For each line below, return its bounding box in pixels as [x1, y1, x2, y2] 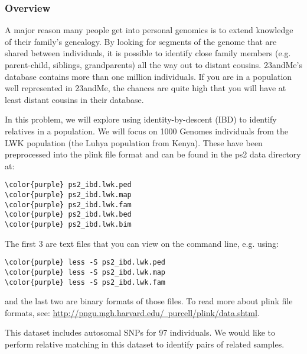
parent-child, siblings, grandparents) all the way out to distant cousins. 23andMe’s [5, 59, 302, 70]
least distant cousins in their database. [5, 93, 144, 105]
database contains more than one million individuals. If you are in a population [5, 70, 292, 82]
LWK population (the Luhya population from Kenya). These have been [5, 136, 263, 149]
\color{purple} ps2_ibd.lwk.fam [5, 200, 132, 209]
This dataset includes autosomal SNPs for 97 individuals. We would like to [5, 326, 276, 339]
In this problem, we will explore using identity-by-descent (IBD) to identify [5, 113, 277, 125]
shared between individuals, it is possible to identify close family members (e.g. [5, 47, 291, 59]
